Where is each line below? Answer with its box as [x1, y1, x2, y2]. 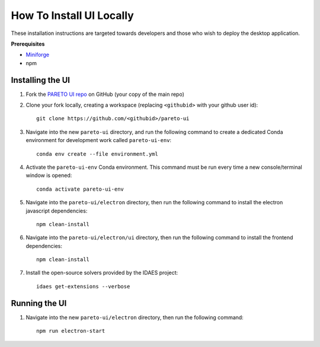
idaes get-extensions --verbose [36, 283, 130, 290]
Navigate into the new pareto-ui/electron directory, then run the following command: [25, 314, 244, 321]
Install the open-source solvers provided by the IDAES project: [25, 269, 178, 277]
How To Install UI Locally [11, 9, 135, 22]
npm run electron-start [36, 327, 105, 335]
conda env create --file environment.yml [36, 150, 158, 157]
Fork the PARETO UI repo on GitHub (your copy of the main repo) [25, 91, 185, 98]
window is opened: [25, 172, 72, 179]
